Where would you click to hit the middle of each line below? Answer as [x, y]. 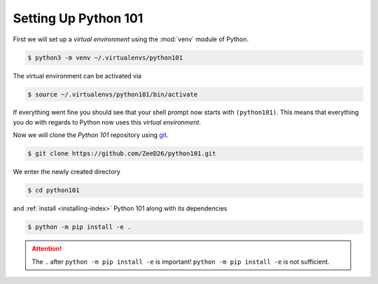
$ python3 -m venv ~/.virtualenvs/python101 [105, 57]
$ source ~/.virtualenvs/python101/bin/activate [113, 94]
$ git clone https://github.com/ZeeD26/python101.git [122, 154]
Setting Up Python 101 [78, 18]
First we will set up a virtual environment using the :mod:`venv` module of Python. [131, 39]
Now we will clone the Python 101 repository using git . [91, 135]
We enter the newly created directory [66, 172]
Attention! [47, 249]
